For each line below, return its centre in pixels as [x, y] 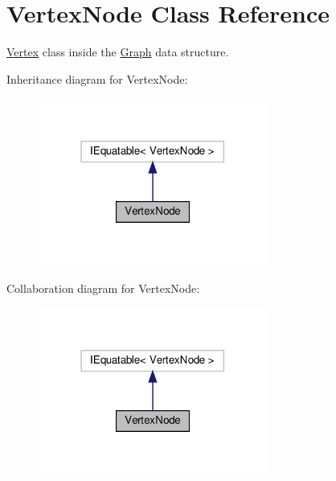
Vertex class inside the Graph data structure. [118, 52]
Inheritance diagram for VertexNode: [97, 78]
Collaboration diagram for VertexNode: [103, 288]
